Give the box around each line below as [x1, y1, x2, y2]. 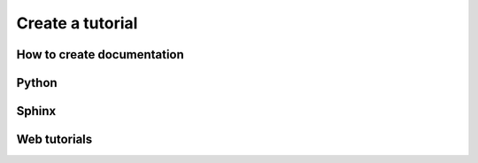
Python [16, 75, 58, 90]
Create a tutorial [16, 13, 138, 33]
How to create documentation [16, 47, 185, 62]
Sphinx [16, 104, 57, 119]
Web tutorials [16, 132, 93, 147]
